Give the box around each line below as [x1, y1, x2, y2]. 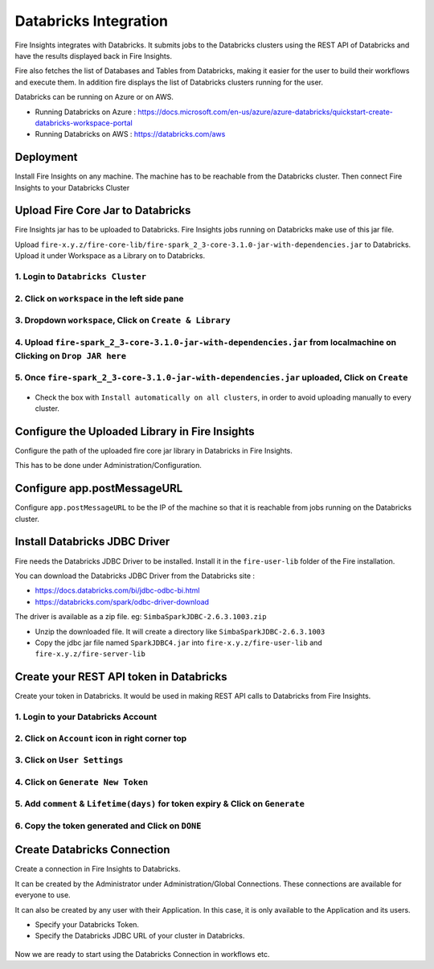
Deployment [14, 150, 78, 164]
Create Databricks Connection [14, 843, 170, 856]
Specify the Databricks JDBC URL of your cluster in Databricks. [35, 931, 245, 941]
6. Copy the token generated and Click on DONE [14, 820, 202, 831]
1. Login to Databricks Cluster [14, 271, 147, 282]
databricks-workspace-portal [35, 117, 133, 128]
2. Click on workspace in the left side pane [14, 293, 184, 304]
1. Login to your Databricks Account [14, 711, 158, 722]
